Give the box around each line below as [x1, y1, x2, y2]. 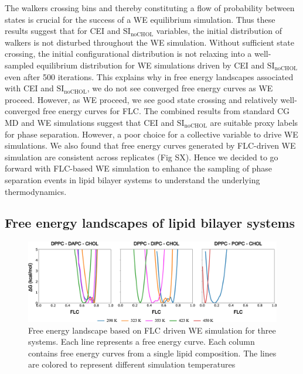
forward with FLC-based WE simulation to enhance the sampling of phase [5, 162, 272, 174]
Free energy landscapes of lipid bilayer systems [5, 214, 295, 232]
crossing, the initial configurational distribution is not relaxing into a [5, 47, 252, 60]
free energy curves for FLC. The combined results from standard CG [42, 105, 290, 117]
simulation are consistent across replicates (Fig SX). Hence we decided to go [5, 150, 278, 163]
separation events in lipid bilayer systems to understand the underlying [5, 173, 260, 186]
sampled [5, 59, 34, 71]
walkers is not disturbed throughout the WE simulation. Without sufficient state [5, 36, 294, 48]
